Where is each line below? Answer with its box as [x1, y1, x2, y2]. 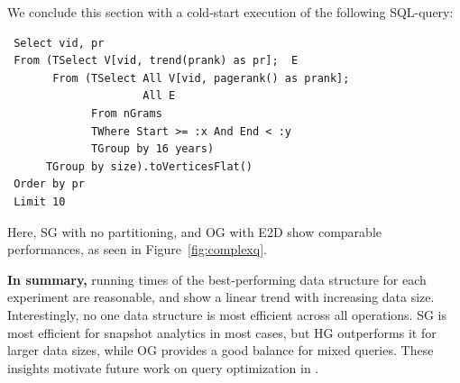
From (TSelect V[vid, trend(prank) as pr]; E [14, 54, 299, 68]
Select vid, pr [14, 36, 105, 50]
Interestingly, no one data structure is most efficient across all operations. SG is [7, 305, 446, 324]
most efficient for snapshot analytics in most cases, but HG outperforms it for [7, 323, 437, 342]
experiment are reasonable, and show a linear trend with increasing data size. [7, 287, 435, 306]
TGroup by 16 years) [91, 142, 215, 156]
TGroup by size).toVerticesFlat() [45, 160, 253, 173]
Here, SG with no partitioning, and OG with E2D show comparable [7, 222, 382, 241]
